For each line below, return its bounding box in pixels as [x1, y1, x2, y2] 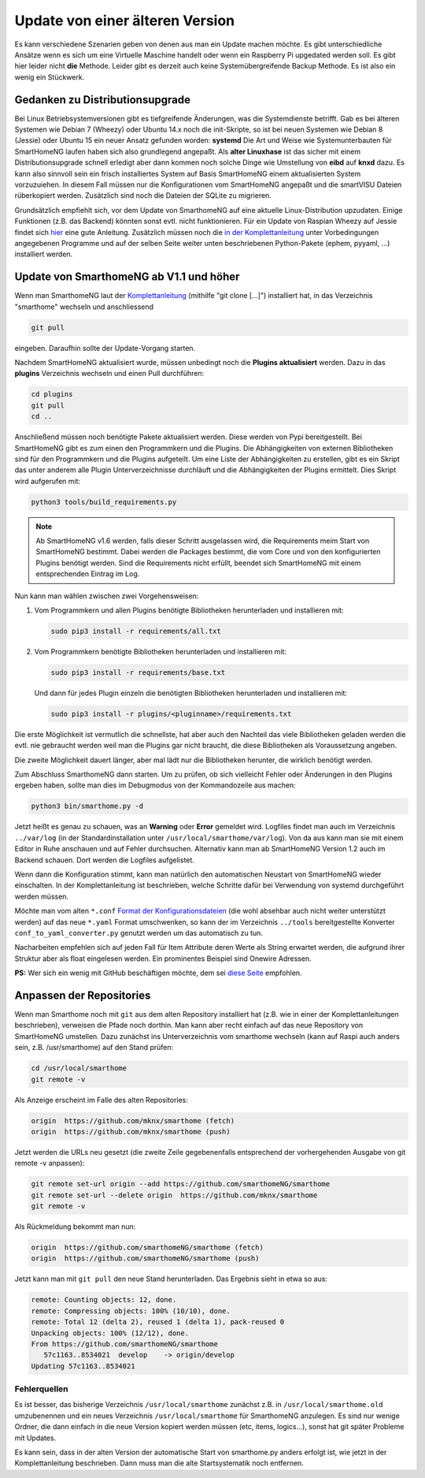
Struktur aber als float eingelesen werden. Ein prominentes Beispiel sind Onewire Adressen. [14, 954, 312, 963]
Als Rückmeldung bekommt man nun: [14, 1222, 136, 1231]
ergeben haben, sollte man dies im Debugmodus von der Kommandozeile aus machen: [14, 780, 296, 790]
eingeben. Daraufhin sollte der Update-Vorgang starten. [14, 343, 196, 352]
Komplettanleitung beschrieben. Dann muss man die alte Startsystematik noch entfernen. [14, 1458, 305, 1468]
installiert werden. [14, 249, 73, 259]
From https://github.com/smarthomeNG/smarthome [31, 1339, 218, 1348]
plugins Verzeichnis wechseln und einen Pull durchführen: [14, 369, 205, 378]
